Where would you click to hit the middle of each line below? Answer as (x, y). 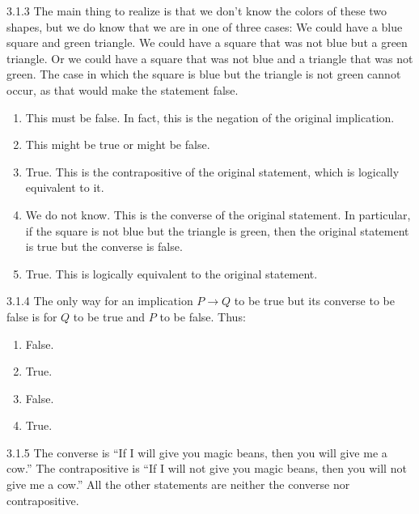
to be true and (109, 316)
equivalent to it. (65, 187)
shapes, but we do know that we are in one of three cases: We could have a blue (205, 26)
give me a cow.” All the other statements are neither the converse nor (178, 484)
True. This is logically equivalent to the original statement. (171, 273)
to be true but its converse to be (314, 301)
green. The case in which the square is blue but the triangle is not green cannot (204, 74)
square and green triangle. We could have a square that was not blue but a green (207, 42)
